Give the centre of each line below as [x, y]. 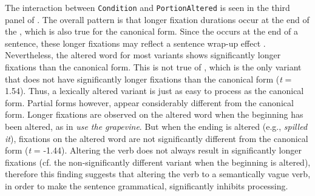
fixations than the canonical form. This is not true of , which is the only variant [153, 67]
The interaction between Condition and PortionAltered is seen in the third [147, 7]
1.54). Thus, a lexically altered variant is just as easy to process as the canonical [154, 91]
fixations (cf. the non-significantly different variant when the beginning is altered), [158, 162]
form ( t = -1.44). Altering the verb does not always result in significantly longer [153, 150]
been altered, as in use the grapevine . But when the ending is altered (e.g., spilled [156, 126]
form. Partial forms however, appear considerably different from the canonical [149, 102]
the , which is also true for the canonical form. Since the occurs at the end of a [151, 31]
